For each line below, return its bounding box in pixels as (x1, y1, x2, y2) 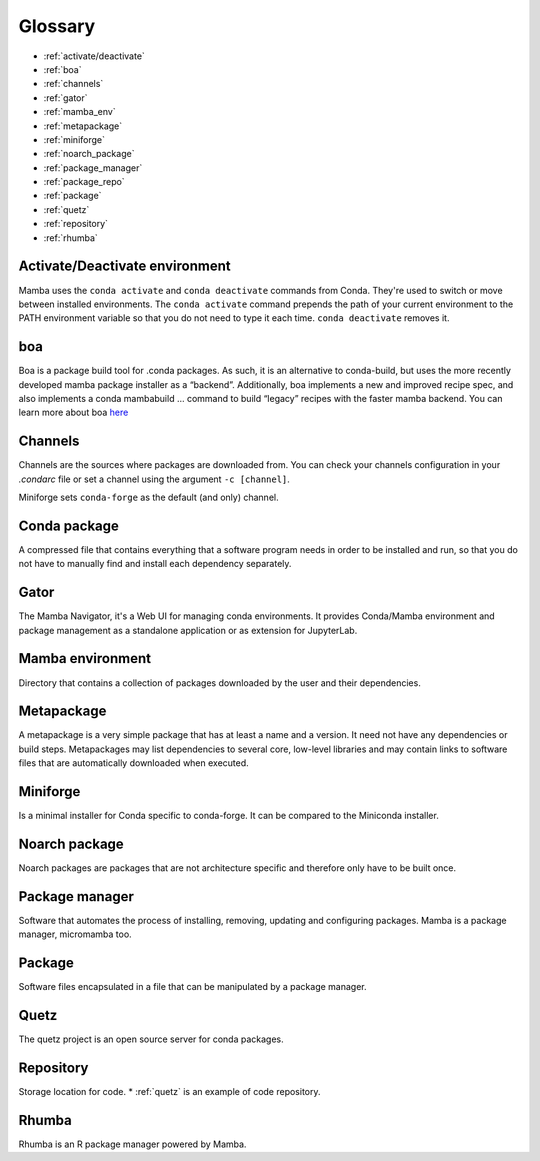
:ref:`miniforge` (43, 133, 105, 145)
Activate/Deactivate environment (18, 258, 231, 275)
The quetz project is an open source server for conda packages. (18, 1033, 284, 1045)
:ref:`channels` (43, 78, 104, 90)
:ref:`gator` (43, 91, 89, 104)
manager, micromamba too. (18, 928, 132, 940)
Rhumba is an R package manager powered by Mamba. (18, 1138, 247, 1150)
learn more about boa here (18, 406, 129, 419)
